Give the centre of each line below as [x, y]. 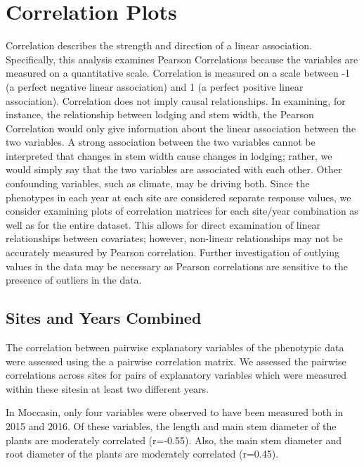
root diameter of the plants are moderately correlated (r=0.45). [142, 454]
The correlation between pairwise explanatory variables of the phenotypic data [175, 347]
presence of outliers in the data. [74, 280]
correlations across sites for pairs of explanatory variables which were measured [176, 375]
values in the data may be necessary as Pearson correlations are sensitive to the [177, 266]
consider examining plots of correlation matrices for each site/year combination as [182, 211]
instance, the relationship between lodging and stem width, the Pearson [160, 114]
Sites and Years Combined [104, 318]
